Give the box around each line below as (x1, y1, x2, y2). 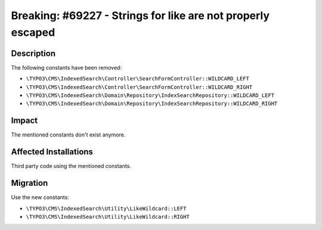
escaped (11, 26, 55, 39)
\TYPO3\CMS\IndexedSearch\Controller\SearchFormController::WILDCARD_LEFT (26, 75, 250, 82)
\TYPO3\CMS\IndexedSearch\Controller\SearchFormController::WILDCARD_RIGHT (26, 83, 253, 91)
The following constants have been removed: (11, 64, 122, 71)
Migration (11, 178, 48, 188)
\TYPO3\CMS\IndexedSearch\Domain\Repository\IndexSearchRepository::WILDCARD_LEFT (26, 92, 274, 99)
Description (11, 48, 56, 58)
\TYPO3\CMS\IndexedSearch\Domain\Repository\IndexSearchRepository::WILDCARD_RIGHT (26, 100, 278, 107)
